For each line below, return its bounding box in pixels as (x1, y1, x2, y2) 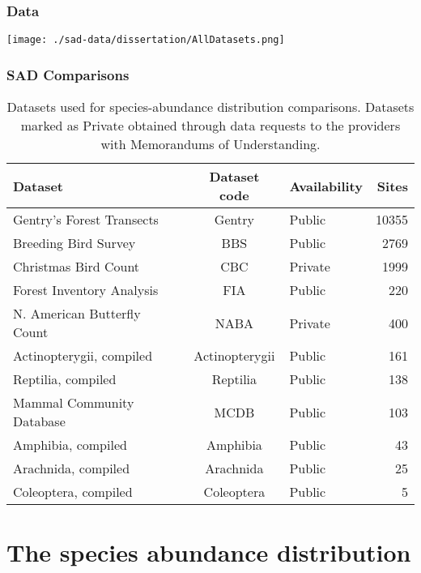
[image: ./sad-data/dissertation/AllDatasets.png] (6, 34, 285, 46)
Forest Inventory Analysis (13, 280, 159, 300)
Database (13, 412, 66, 431)
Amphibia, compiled (13, 435, 127, 455)
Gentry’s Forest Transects (13, 210, 159, 229)
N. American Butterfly (13, 304, 141, 323)
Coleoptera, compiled (13, 482, 133, 502)
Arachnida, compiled (13, 459, 130, 478)
